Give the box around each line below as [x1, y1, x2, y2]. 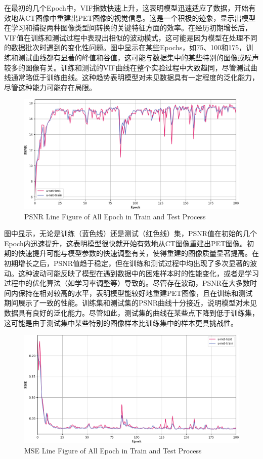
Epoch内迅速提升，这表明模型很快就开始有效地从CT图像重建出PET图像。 [4, 238, 247, 248]
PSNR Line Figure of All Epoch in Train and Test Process [24, 211, 206, 221]
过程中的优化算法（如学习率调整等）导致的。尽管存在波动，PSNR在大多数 [4, 278, 250, 288]
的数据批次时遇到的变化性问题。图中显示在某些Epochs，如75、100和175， [4, 42, 246, 53]
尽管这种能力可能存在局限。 [4, 82, 96, 92]
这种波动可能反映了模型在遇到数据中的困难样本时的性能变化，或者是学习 [18, 267, 259, 278]
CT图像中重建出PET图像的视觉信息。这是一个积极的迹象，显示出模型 [25, 12, 256, 23]
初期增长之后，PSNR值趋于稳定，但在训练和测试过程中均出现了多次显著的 [4, 258, 250, 268]
